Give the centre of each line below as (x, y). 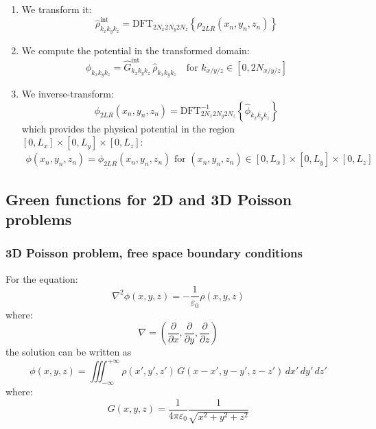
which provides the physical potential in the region (128, 128)
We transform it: (57, 9)
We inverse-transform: (68, 94)
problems (39, 219)
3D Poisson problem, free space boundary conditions (154, 253)
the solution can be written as (69, 352)
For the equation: (42, 278)
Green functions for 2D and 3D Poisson (149, 199)
